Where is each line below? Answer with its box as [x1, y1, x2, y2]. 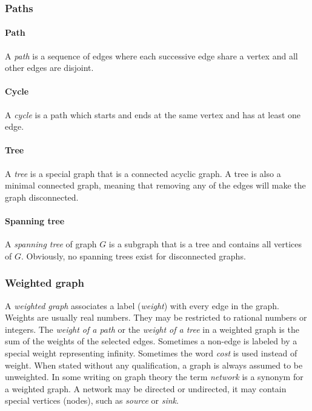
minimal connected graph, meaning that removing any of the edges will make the [5, 179, 306, 192]
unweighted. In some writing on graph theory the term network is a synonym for [5, 370, 304, 383]
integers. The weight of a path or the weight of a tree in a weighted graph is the [5, 322, 299, 335]
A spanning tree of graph [5, 238, 97, 250]
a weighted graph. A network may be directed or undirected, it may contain [5, 382, 287, 395]
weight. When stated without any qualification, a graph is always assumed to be [5, 358, 303, 371]
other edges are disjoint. [5, 61, 94, 74]
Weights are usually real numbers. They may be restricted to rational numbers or [5, 311, 307, 324]
